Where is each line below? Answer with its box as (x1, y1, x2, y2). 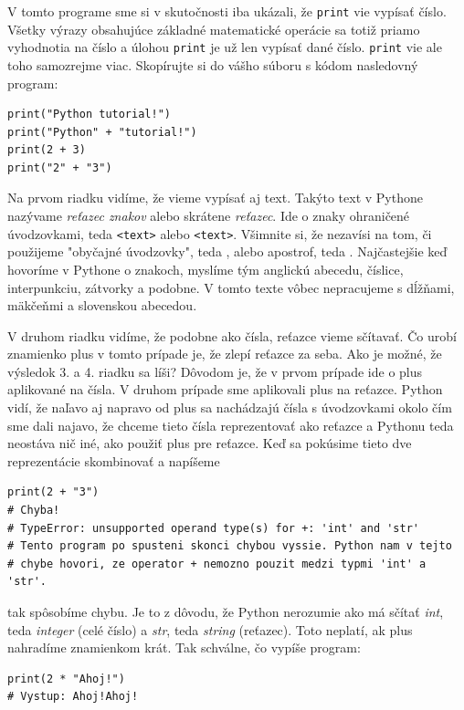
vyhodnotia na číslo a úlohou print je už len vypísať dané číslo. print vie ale (7, 37, 442, 57)
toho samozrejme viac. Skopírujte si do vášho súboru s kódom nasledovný (7, 55, 418, 74)
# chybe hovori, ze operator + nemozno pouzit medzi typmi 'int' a (7, 557, 427, 570)
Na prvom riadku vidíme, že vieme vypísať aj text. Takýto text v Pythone (7, 188, 423, 207)
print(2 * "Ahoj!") (7, 672, 125, 685)
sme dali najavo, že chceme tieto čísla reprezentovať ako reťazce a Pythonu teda (7, 415, 454, 434)
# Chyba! (7, 504, 60, 517)
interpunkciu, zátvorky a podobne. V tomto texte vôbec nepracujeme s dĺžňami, (7, 277, 455, 297)
